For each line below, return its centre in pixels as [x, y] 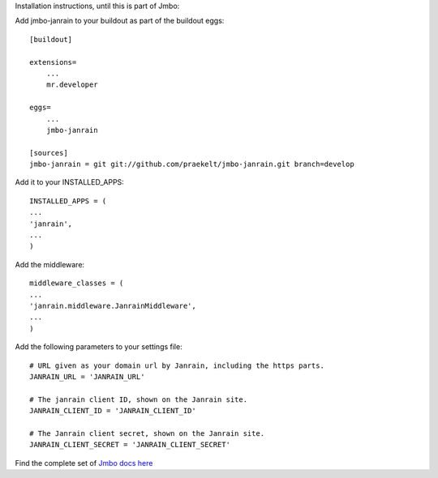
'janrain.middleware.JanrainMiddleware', [113, 305]
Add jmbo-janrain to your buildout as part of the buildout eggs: [120, 21]
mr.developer [72, 85]
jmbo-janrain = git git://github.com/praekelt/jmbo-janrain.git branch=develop [192, 164]
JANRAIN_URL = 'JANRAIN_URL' [87, 376]
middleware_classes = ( [77, 283]
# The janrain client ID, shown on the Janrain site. [138, 399]
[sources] [49, 153]
